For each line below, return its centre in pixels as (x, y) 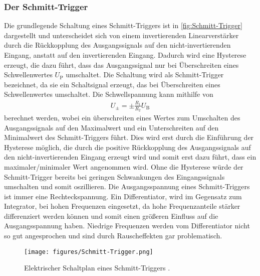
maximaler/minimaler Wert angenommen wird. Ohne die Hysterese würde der (124, 166)
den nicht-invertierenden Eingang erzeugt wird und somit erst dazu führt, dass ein (130, 157)
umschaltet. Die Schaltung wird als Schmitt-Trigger (145, 75)
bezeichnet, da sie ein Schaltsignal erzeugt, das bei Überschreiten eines (112, 84)
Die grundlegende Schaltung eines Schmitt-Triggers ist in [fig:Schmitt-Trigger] (123, 25)
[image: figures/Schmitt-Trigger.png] (89, 252)
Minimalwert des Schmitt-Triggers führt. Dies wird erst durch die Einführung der (129, 137)
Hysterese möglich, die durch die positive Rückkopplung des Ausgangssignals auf (127, 147)
